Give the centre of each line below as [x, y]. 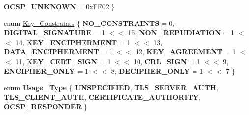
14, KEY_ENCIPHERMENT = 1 [73, 42]
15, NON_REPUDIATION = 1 [181, 33]
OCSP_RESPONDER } [46, 106]
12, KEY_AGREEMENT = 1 [186, 52]
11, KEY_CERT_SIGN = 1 [63, 61]
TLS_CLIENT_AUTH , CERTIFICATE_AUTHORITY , [102, 97]
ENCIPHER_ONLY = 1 [46, 71]
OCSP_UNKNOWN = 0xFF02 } [59, 6]
